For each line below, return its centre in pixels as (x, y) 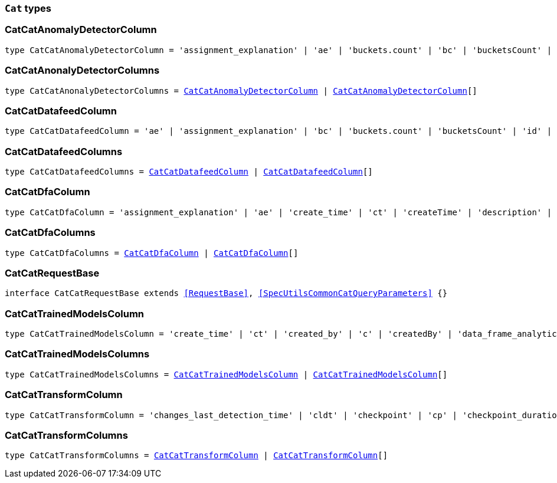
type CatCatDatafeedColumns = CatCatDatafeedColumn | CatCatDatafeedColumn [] (189, 172)
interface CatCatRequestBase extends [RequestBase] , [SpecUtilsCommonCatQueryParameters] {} (226, 293)
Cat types (28, 8)
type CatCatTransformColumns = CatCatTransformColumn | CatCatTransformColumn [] (196, 456)
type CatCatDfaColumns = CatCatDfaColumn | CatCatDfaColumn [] (152, 253)
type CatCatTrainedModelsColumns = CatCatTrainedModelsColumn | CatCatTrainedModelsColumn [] (226, 374)
